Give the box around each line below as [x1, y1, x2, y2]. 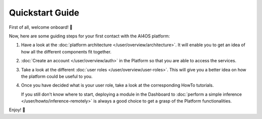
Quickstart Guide [9, 7, 80, 18]
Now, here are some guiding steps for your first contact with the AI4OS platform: [9, 33, 170, 39]
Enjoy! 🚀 [9, 107, 26, 113]
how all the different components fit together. [21, 49, 112, 54]
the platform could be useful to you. [21, 73, 93, 79]
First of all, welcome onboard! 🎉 [9, 24, 73, 30]
